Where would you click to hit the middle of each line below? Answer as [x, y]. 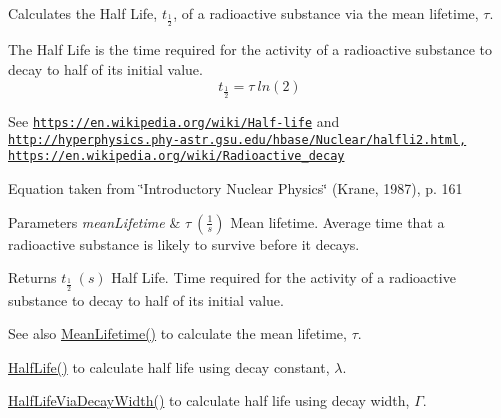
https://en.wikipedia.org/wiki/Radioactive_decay [176, 156]
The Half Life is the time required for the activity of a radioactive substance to [250, 49]
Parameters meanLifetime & [94, 221]
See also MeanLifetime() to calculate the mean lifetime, [177, 333]
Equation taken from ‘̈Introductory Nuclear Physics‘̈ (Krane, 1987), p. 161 [235, 188]
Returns [32, 277]
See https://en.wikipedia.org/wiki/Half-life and [174, 121]
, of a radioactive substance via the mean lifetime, [326, 13]
